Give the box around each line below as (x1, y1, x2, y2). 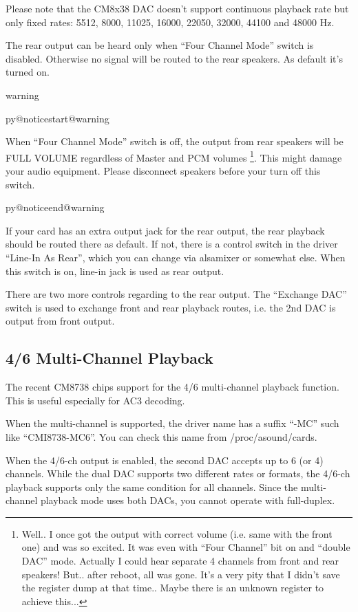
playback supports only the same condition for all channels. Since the (6, 479, 298, 494)
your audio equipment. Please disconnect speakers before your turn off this (6, 164, 321, 177)
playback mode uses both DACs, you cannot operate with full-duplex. (40, 493, 335, 507)
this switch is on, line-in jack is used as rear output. (6, 263, 224, 278)
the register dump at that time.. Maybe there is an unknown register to (21, 580, 324, 595)
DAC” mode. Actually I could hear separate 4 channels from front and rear (21, 554, 339, 568)
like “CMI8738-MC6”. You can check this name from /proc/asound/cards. (6, 429, 317, 444)
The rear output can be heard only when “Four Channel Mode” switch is (6, 38, 314, 52)
